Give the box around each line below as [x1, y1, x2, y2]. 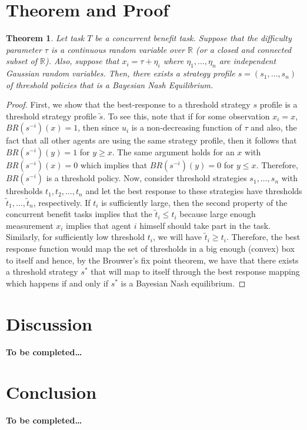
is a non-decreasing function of [131, 121, 242, 134]
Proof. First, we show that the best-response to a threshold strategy [6, 98, 251, 111]
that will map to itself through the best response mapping [91, 265, 300, 278]
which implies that [80, 159, 148, 171]
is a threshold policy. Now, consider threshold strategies [46, 172, 247, 184]
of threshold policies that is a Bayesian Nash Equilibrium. [6, 78, 213, 91]
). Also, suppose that [45, 55, 119, 67]
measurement [6, 219, 54, 231]
